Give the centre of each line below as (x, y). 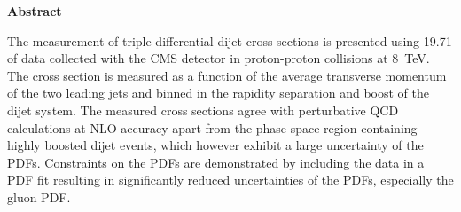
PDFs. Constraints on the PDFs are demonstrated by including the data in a (216, 162)
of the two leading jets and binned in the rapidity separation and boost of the (218, 93)
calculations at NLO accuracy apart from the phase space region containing (212, 127)
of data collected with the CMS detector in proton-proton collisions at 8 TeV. (219, 58)
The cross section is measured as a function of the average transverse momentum (227, 75)
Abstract (35, 11)
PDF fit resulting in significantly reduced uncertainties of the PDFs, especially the (230, 180)
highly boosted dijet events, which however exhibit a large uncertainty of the (215, 145)
